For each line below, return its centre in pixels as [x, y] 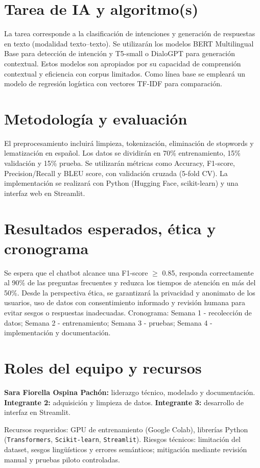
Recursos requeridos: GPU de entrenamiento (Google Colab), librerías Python [126, 429]
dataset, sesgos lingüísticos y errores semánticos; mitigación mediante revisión [126, 449]
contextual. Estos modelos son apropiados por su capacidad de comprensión [123, 63]
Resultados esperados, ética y [110, 228]
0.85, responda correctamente [208, 272]
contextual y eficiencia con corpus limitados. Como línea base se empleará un [125, 73]
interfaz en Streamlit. [37, 412]
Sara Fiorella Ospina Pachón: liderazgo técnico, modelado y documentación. [130, 392]
